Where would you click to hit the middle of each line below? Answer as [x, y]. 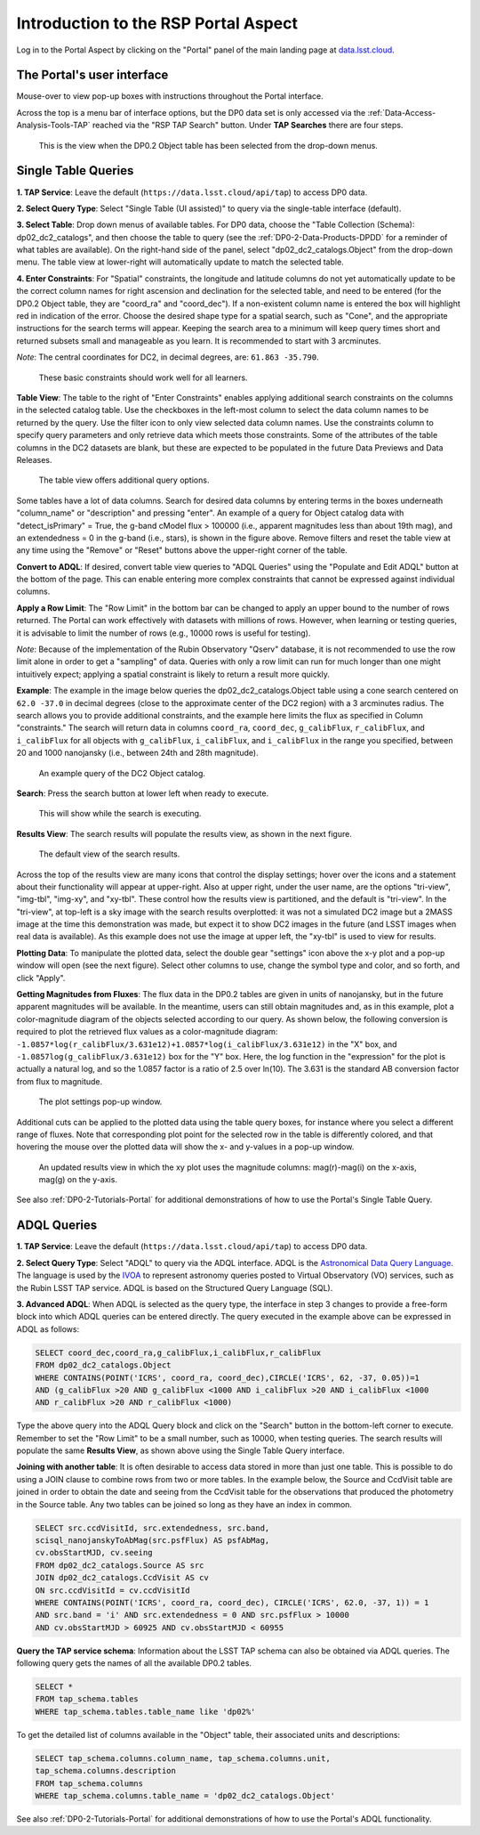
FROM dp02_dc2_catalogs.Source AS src [120, 1565]
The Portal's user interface [92, 75]
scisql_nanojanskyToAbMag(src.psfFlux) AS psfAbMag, [152, 1540]
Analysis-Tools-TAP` [53, 126]
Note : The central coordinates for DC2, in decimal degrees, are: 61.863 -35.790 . [168, 357]
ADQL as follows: [48, 1329]
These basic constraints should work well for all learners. [143, 378]
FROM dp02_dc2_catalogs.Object [104, 1365]
